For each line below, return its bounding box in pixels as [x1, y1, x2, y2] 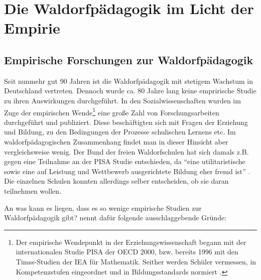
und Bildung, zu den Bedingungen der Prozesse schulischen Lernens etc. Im [4, 126, 236, 137]
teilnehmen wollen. [4, 185, 61, 196]
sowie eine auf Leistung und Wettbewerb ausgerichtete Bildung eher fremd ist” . [4, 166, 250, 176]
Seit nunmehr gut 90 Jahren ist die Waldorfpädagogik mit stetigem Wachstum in [4, 75, 253, 86]
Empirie [4, 18, 60, 38]
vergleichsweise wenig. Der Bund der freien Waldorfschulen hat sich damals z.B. [4, 146, 249, 157]
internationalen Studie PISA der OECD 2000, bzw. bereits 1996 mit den [16, 246, 238, 257]
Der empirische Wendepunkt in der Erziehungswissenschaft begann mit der [16, 236, 246, 247]
